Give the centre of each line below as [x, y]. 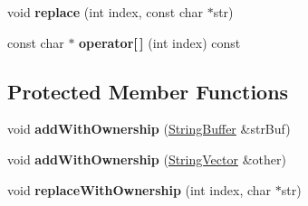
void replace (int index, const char [105, 12]
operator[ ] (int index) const [160, 42]
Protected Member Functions [148, 91]
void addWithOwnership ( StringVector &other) [147, 159]
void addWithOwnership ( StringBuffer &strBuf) [149, 129]
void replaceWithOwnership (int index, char [140, 189]
